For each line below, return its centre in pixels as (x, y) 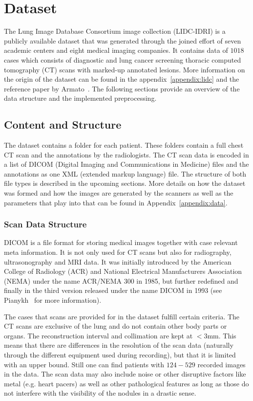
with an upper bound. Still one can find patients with (84, 364)
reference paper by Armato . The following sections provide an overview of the (122, 88)
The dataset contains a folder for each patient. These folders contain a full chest (124, 145)
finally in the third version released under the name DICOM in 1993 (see (113, 290)
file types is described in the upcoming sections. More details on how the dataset (125, 183)
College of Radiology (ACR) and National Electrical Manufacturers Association (123, 271)
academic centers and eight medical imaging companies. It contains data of (116, 50)
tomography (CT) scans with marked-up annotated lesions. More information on (125, 69)
